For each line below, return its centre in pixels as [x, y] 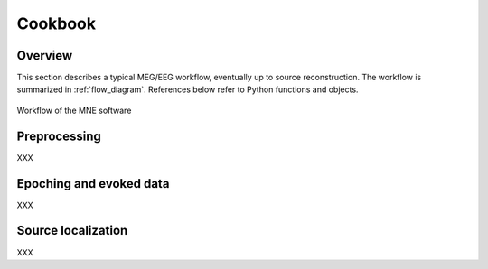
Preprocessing [59, 136]
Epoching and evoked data [93, 184]
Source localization [72, 231]
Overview [45, 56]
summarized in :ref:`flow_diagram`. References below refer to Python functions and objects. [188, 89]
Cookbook [56, 23]
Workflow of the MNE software [74, 110]
